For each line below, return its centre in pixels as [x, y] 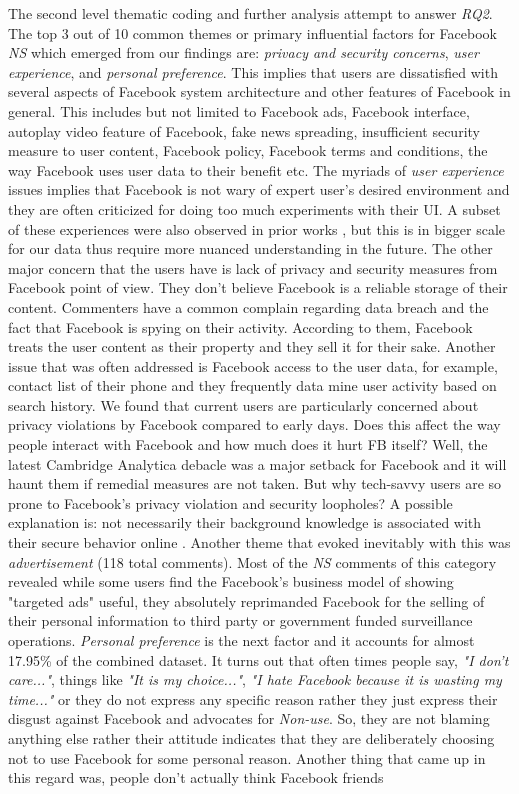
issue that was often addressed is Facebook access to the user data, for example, [253, 365]
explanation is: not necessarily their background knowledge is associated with [245, 522]
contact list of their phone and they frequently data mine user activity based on [252, 385]
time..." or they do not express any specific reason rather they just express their [253, 698]
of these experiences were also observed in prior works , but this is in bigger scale [257, 228]
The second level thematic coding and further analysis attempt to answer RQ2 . [250, 13]
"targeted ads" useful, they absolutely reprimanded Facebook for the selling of [246, 600]
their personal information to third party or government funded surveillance [240, 620]
